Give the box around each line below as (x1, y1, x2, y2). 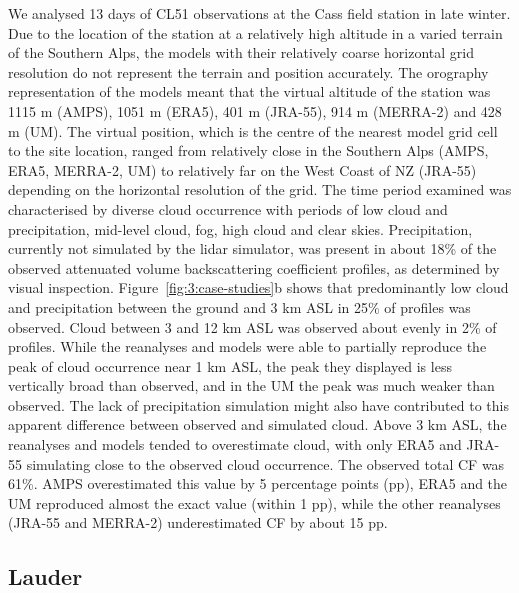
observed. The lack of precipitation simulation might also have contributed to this (8, 394, 509, 415)
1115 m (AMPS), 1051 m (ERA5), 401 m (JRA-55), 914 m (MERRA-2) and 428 (8, 100, 502, 121)
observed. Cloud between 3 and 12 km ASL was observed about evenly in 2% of (8, 316, 497, 337)
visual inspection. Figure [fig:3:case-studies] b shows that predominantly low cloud (8, 277, 509, 298)
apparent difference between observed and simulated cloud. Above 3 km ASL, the (8, 414, 507, 435)
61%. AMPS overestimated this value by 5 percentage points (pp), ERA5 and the (8, 473, 508, 494)
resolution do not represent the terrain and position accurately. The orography (8, 61, 489, 82)
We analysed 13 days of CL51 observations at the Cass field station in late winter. (8, 3, 511, 23)
